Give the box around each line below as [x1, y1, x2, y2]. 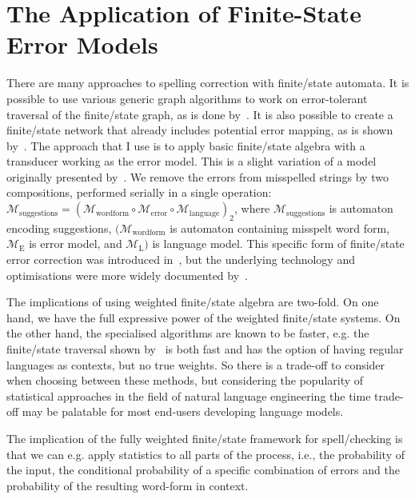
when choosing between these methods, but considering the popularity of [6, 372, 364, 389]
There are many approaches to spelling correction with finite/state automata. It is [6, 74, 409, 91]
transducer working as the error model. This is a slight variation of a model [6, 153, 377, 170]
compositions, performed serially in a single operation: [6, 184, 272, 201]
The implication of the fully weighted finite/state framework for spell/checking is [6, 429, 403, 446]
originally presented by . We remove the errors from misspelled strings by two [6, 168, 389, 185]
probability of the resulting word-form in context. [6, 477, 249, 493]
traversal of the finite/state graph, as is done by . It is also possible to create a [6, 106, 393, 122]
